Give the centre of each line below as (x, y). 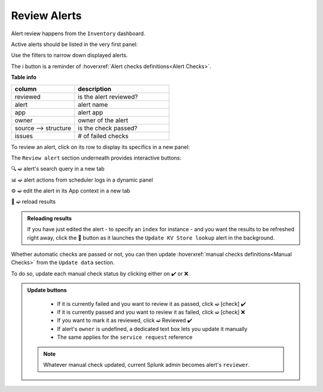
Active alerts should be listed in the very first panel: (74, 44)
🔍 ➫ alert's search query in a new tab (58, 169)
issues (24, 136)
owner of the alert (103, 120)
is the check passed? (108, 128)
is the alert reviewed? (108, 97)
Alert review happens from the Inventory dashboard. (78, 33)
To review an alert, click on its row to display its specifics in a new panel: (100, 147)
